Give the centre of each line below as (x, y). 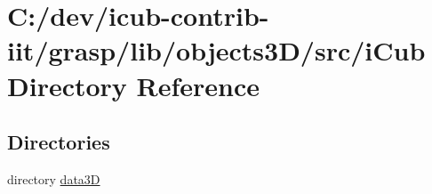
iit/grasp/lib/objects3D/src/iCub (216, 50)
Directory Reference (134, 85)
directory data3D (54, 178)
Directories (59, 142)
